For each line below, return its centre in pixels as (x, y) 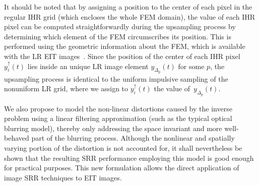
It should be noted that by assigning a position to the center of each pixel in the (128, 7)
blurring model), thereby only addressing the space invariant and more (113, 128)
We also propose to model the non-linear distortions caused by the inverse (118, 108)
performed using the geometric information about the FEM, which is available (125, 46)
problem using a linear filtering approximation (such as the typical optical (118, 118)
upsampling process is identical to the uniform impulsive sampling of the (116, 78)
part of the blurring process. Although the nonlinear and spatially (133, 138)
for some (191, 66)
